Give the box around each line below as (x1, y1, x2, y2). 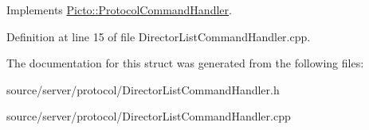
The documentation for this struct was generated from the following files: (6, 55, 364, 71)
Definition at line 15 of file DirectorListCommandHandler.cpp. (6, 28, 311, 44)
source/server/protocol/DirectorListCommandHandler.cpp (6, 108, 291, 124)
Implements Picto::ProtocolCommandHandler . (6, 2, 232, 17)
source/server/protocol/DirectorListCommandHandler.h (6, 81, 280, 97)
